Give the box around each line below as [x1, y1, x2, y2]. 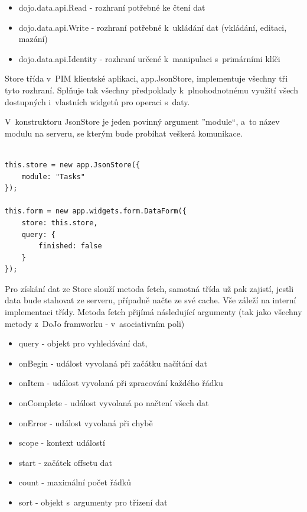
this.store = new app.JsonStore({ [5, 160, 141, 169]
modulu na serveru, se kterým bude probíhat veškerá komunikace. [5, 127, 243, 139]
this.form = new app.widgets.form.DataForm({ [5, 207, 187, 216]
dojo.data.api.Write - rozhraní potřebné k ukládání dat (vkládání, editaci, [18, 21, 287, 33]
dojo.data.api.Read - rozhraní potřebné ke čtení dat [18, 1, 205, 13]
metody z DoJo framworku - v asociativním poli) [5, 317, 185, 329]
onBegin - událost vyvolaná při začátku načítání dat [18, 357, 208, 369]
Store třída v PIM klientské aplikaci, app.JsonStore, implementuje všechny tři [5, 72, 288, 85]
